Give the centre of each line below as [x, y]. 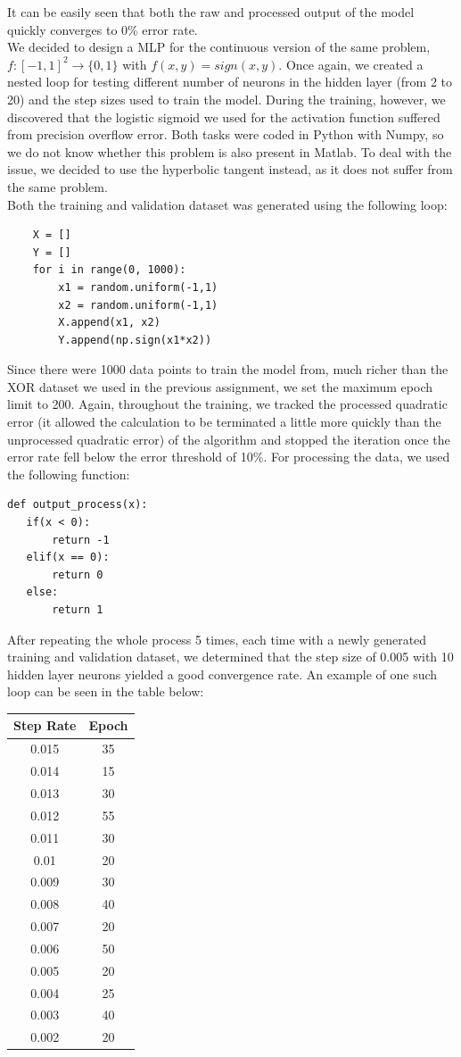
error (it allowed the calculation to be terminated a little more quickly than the [224, 422]
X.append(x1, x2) [109, 323]
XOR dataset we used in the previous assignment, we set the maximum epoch [220, 386]
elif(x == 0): [68, 558]
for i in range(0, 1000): [109, 270]
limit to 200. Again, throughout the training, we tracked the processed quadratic [227, 404]
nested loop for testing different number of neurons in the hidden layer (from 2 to [230, 82]
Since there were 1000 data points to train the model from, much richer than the [228, 369]
